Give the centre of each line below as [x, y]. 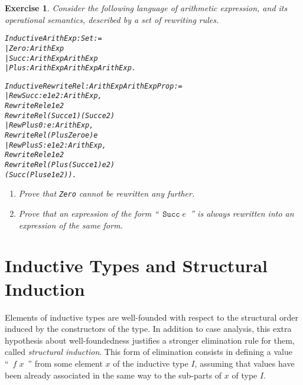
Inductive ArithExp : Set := [53, 39]
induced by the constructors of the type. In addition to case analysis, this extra [148, 329]
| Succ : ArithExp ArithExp [51, 58]
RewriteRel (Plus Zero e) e [51, 136]
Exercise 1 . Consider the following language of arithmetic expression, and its [146, 8]
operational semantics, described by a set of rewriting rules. [112, 19]
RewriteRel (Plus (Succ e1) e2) [60, 165]
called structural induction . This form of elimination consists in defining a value [149, 352]
